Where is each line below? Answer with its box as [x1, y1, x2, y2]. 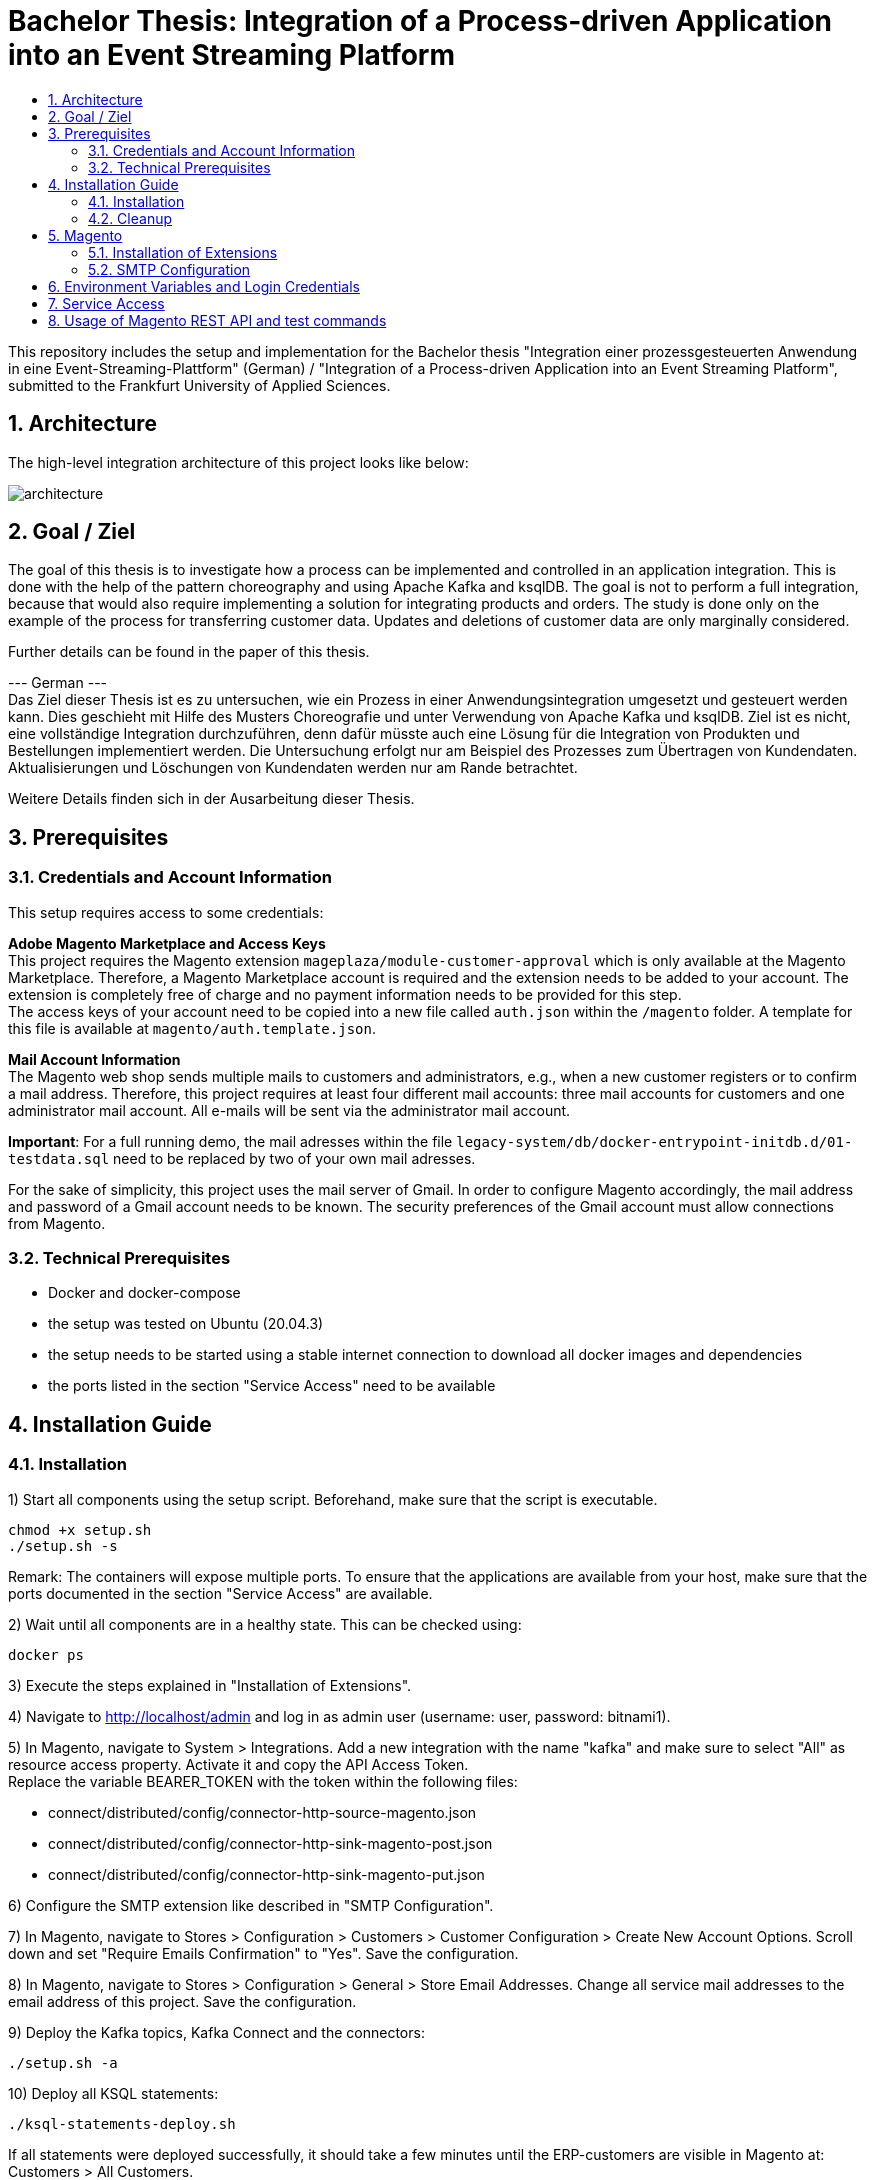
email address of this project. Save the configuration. [8, 1992, 357, 2010]
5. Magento [48, 226, 123, 244]
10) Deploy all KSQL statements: [8, 2084, 219, 2102]
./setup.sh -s [8, 1537, 118, 1554]
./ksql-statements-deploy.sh [8, 2115, 236, 2132]
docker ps [8, 1646, 84, 1663]
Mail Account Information [8, 1050, 181, 1068]
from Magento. [8, 1214, 106, 1232]
